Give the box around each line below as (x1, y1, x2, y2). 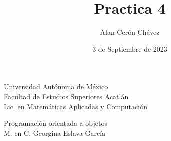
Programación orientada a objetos (4, 118, 107, 128)
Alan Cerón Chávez (100, 27, 160, 37)
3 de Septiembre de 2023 (92, 43, 167, 54)
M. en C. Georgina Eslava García (4, 127, 106, 138)
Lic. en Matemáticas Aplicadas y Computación (4, 101, 147, 111)
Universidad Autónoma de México (4, 81, 108, 92)
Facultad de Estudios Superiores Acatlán (4, 91, 129, 101)
